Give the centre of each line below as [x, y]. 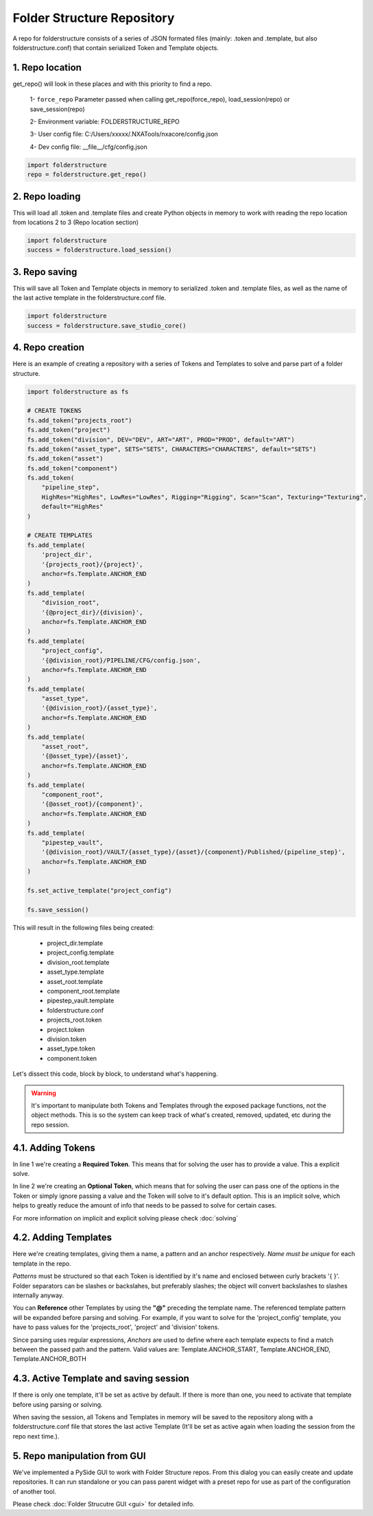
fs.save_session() [58, 910]
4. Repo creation [49, 347]
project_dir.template [75, 943]
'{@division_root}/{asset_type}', [99, 708]
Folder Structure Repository [94, 18]
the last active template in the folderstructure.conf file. [89, 298]
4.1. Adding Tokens [54, 1147]
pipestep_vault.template [81, 1000]
